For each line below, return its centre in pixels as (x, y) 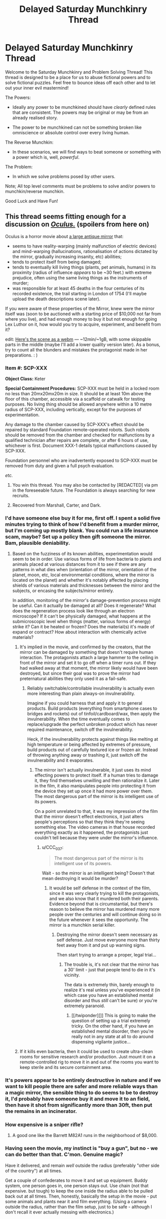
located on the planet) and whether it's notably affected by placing (80, 580)
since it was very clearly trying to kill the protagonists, (104, 893)
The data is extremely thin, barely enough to (109, 985)
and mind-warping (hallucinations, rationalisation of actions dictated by (85, 251)
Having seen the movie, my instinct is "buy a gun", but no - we (82, 1148)
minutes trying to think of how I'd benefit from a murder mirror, (82, 524)
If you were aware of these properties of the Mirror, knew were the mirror (80, 308)
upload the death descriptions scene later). (56, 299)
